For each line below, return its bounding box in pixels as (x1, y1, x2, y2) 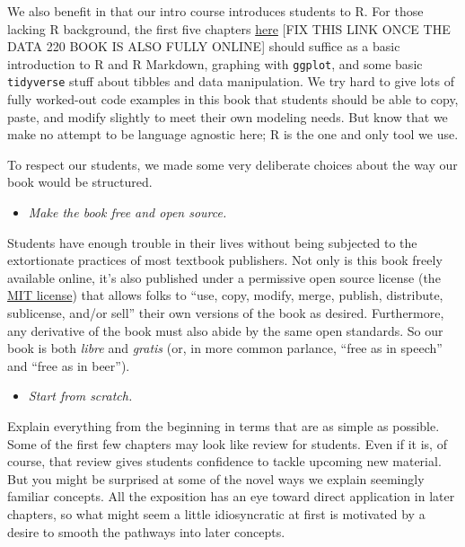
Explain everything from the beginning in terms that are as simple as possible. (7, 417, 440, 435)
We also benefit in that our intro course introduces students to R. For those (7, 2, 424, 20)
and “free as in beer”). (7, 356, 130, 375)
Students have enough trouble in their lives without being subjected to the (7, 233, 417, 251)
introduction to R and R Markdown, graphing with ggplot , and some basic (7, 54, 423, 73)
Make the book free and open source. (28, 203, 227, 222)
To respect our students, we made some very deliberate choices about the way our (7, 154, 458, 173)
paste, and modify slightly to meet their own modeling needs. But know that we (7, 107, 448, 126)
